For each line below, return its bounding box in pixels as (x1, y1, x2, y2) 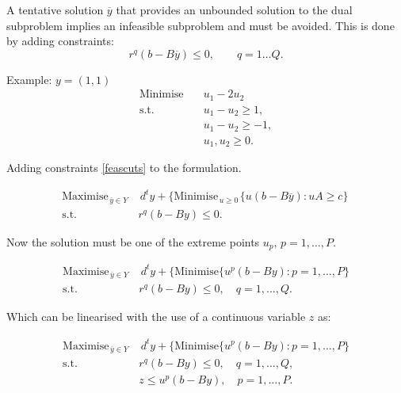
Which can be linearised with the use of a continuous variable (6, 308, 306, 325)
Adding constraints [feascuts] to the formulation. (6, 159, 242, 176)
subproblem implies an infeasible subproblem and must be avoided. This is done (6, 17, 395, 33)
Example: (6, 71, 52, 87)
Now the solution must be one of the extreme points (6, 233, 260, 250)
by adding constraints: (6, 32, 114, 49)
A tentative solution (6, 2, 104, 17)
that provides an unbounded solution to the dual (116, 2, 353, 17)
